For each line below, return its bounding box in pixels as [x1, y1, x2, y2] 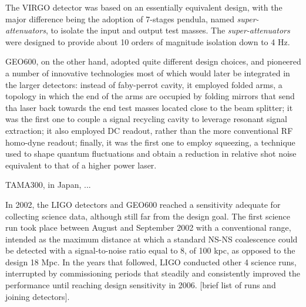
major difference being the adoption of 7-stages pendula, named [5, 12, 234, 25]
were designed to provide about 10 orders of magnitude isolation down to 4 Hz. [5, 35, 290, 48]
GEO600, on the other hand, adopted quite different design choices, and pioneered [5, 55, 301, 68]
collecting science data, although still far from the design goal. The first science [5, 210, 291, 222]
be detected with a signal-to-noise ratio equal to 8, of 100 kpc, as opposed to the [5, 244, 295, 257]
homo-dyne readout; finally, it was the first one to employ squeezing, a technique [5, 136, 295, 148]
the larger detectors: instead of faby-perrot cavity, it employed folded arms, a [5, 78, 283, 90]
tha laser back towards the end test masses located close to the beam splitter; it [5, 101, 293, 113]
